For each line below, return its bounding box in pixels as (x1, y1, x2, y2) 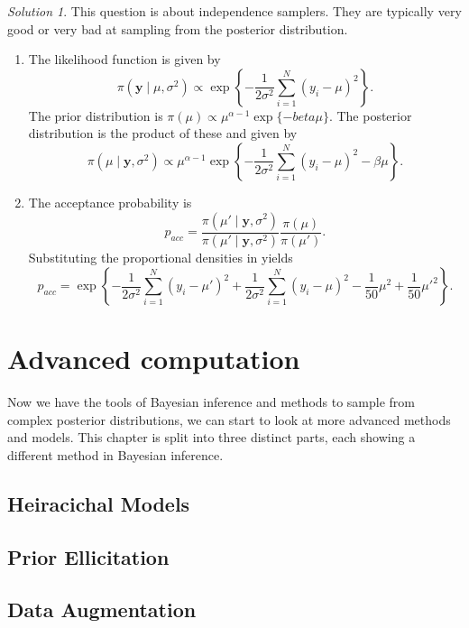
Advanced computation (7, 340, 300, 377)
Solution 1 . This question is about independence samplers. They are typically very (7, 2, 462, 20)
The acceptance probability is (28, 192, 192, 211)
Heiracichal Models (7, 489, 190, 517)
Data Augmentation (7, 596, 197, 623)
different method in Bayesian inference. (7, 445, 224, 464)
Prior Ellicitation (7, 542, 170, 570)
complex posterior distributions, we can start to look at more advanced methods (7, 410, 451, 429)
